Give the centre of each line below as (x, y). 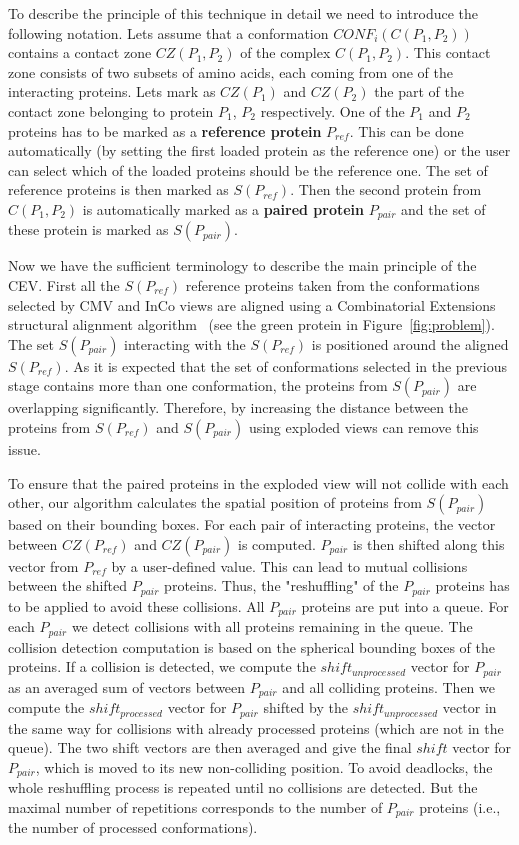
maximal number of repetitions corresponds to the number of (195, 806)
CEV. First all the (64, 284)
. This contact (448, 52)
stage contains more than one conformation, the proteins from (198, 385)
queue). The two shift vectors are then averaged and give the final (210, 747)
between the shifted (68, 585)
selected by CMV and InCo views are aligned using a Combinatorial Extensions (252, 304)
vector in (469, 707)
